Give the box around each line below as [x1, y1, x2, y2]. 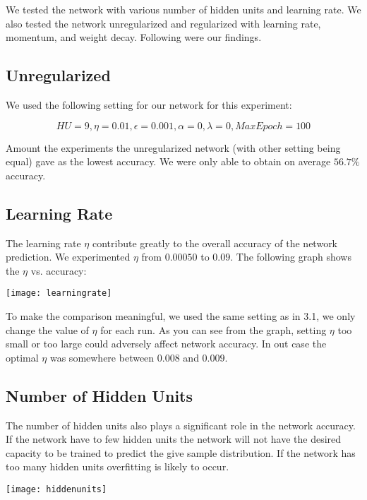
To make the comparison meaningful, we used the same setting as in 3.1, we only [6, 309, 356, 323]
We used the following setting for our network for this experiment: [6, 97, 292, 112]
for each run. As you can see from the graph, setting [100, 322, 327, 337]
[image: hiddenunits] [6, 484, 107, 494]
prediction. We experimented [6, 249, 131, 264]
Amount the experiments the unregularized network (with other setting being [6, 140, 341, 155]
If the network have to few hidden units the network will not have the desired [6, 431, 342, 446]
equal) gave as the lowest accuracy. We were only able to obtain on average [6, 154, 331, 169]
